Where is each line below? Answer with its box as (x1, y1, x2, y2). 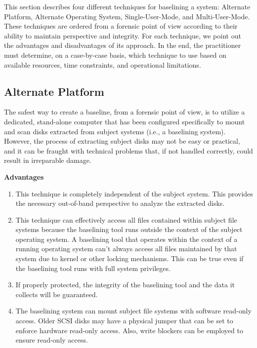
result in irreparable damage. (4, 155, 91, 165)
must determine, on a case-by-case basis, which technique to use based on (4, 49, 227, 60)
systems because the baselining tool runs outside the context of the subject (15, 224, 243, 234)
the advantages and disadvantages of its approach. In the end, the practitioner (4, 40, 241, 50)
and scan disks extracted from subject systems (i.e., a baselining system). (4, 126, 226, 136)
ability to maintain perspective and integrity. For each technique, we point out (4, 30, 241, 40)
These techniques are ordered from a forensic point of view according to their (4, 21, 238, 31)
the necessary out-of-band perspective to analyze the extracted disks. (15, 198, 225, 208)
